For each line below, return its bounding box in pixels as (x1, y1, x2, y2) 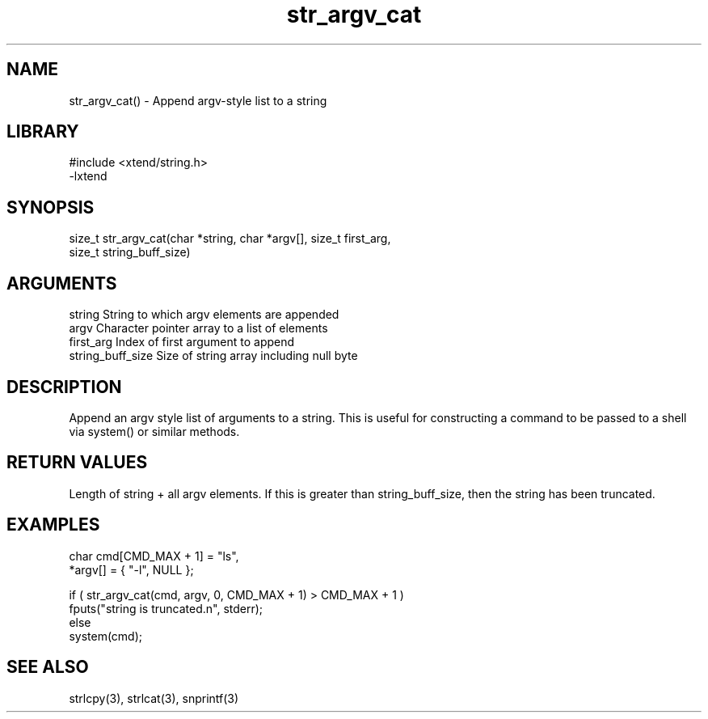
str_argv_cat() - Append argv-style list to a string (69, 93, 327, 108)
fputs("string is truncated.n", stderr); (69, 601, 263, 615)
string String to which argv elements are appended (69, 307, 339, 322)
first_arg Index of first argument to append (69, 335, 295, 349)
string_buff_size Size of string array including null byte (69, 349, 358, 363)
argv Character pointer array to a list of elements (69, 321, 328, 336)
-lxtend (69, 169, 107, 184)
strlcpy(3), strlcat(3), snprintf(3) (69, 691, 239, 705)
